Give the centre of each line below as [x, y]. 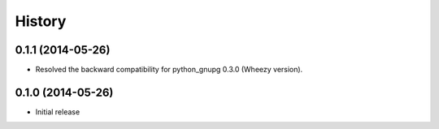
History [41, 21]
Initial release [58, 112]
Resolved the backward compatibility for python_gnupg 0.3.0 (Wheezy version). [169, 70]
